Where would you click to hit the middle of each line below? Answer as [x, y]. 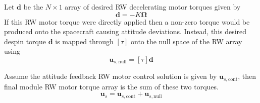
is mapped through [84, 41]
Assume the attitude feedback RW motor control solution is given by [111, 76]
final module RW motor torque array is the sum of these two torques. [111, 86]
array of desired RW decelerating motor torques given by [153, 7]
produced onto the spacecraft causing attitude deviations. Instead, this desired [125, 31]
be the [33, 7]
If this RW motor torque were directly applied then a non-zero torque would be [127, 21]
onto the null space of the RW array [187, 41]
